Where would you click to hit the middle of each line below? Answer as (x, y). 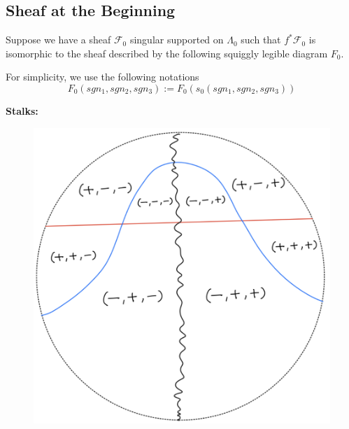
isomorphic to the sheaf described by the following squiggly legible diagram (167, 53)
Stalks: (22, 110)
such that (261, 40)
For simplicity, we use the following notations (102, 77)
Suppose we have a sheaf (58, 40)
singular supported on (177, 40)
